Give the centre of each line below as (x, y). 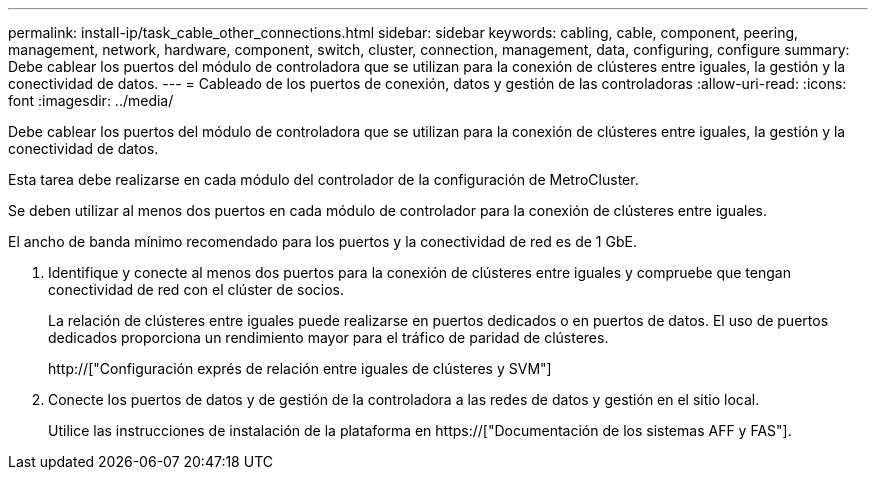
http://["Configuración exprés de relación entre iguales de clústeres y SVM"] (300, 368)
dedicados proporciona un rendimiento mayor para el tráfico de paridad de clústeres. (328, 337)
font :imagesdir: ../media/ (91, 100)
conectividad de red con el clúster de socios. (196, 289)
